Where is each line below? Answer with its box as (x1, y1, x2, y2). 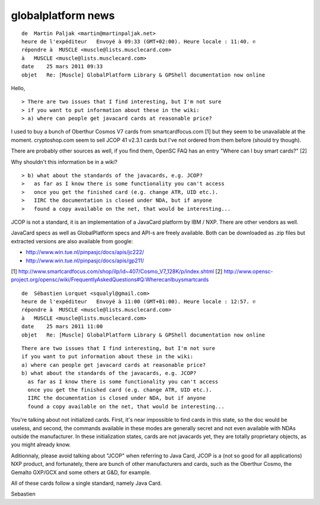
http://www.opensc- (223, 268, 274, 275)
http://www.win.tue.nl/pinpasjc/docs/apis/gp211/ (25, 257, 145, 264)
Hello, (11, 84, 25, 91)
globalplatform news (11, 9, 115, 22)
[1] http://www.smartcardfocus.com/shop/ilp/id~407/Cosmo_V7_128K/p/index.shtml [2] (11, 268, 223, 275)
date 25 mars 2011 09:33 (21, 63, 103, 70)
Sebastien (11, 490, 36, 498)
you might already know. (11, 441, 71, 448)
